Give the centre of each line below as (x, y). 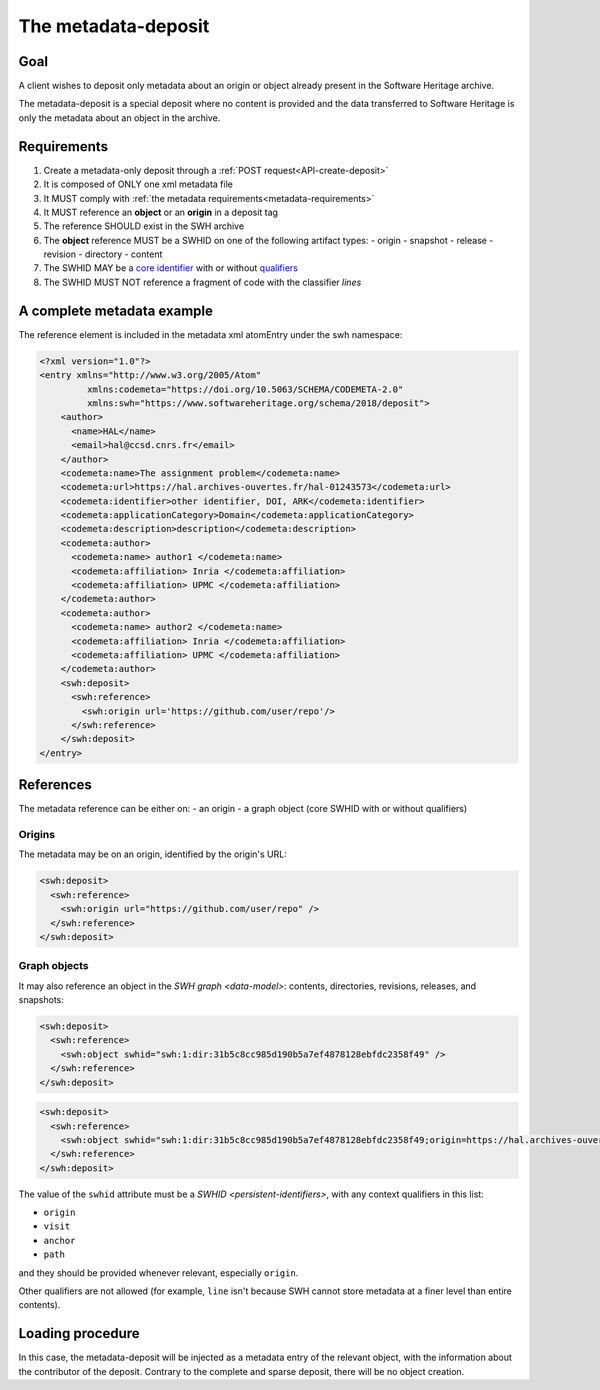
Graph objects (53, 966)
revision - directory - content (103, 254)
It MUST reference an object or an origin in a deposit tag (161, 212)
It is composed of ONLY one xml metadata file (138, 184)
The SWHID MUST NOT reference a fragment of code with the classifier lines (202, 282)
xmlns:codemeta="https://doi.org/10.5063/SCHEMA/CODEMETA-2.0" (245, 389)
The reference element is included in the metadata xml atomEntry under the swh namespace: (210, 334)
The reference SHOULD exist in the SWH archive (144, 226)
